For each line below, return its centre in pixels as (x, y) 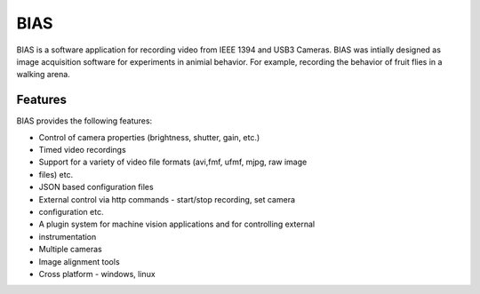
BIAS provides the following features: (84, 121)
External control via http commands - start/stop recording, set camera (167, 199)
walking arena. (43, 75)
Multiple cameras (70, 250)
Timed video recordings (82, 150)
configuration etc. (71, 211)
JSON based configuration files (96, 187)
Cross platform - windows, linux (97, 274)
